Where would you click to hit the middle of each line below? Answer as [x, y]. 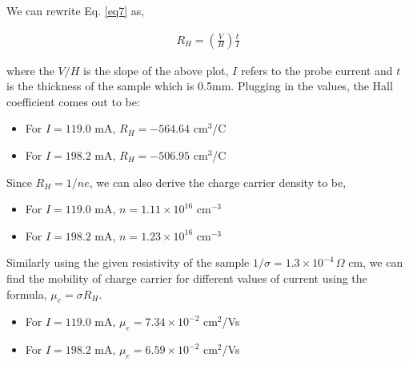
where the [30, 70]
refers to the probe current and [317, 70]
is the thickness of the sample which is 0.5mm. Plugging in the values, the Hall [200, 86]
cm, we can [376, 262]
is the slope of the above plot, [156, 70]
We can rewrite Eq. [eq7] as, [76, 10]
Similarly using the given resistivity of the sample [128, 262]
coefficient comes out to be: [73, 101]
